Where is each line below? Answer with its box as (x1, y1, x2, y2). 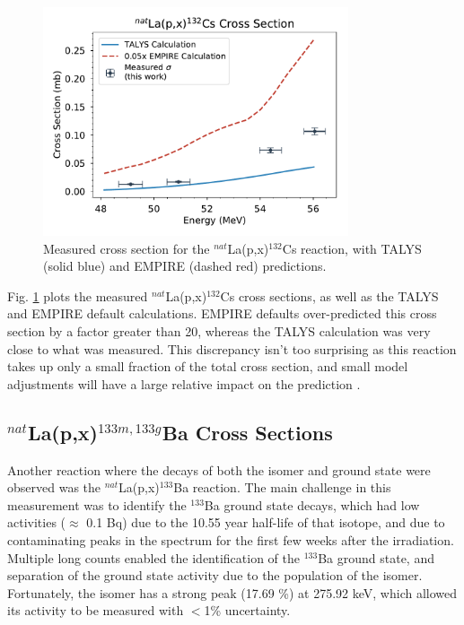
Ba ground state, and (318, 548, 434, 567)
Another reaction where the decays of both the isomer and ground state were (7, 460, 431, 479)
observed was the (7, 478, 101, 497)
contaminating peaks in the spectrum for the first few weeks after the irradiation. (7, 531, 454, 550)
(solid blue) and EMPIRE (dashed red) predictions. (43, 256, 327, 275)
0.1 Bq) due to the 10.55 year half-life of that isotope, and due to (86, 513, 445, 532)
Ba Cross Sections (162, 418, 333, 446)
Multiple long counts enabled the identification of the (7, 548, 301, 567)
